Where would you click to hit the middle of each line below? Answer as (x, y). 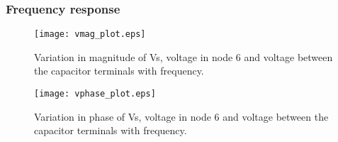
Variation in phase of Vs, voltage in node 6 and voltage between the (181, 116)
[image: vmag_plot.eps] (90, 34)
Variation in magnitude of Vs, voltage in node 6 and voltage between (184, 56)
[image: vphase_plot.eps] (95, 94)
